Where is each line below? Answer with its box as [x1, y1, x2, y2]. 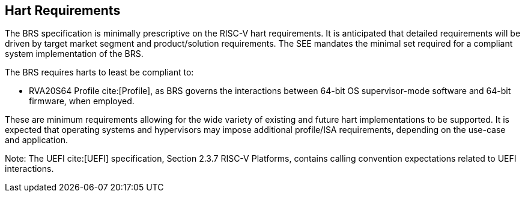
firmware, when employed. [29, 96, 135, 107]
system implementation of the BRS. [5, 49, 144, 59]
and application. [5, 135, 68, 146]
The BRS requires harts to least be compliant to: [5, 67, 194, 78]
